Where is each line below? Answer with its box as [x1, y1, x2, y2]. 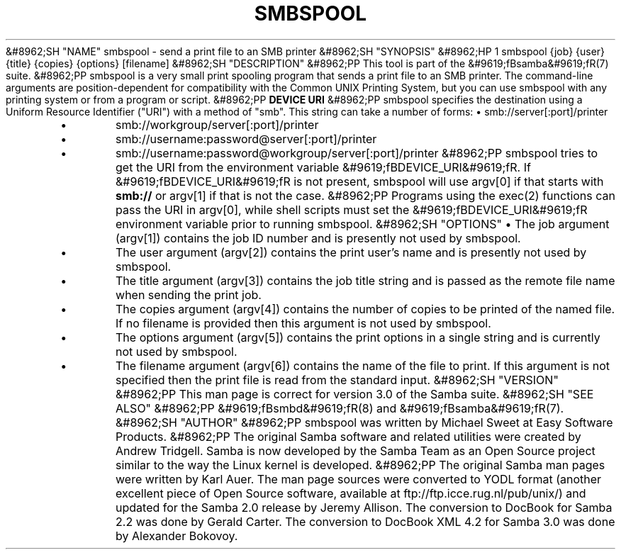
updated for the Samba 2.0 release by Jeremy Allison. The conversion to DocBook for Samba [116, 500, 612, 515]
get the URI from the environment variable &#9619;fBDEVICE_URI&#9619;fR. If [116, 159, 531, 174]
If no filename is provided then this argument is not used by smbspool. [116, 315, 491, 330]
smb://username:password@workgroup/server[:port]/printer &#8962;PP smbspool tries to [116, 145, 598, 160]
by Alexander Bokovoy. [116, 528, 238, 543]
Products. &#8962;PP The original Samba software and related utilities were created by [116, 429, 581, 444]
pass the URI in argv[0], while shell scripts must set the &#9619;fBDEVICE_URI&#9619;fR [116, 202, 588, 217]
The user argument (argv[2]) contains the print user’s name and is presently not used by [116, 245, 587, 259]
